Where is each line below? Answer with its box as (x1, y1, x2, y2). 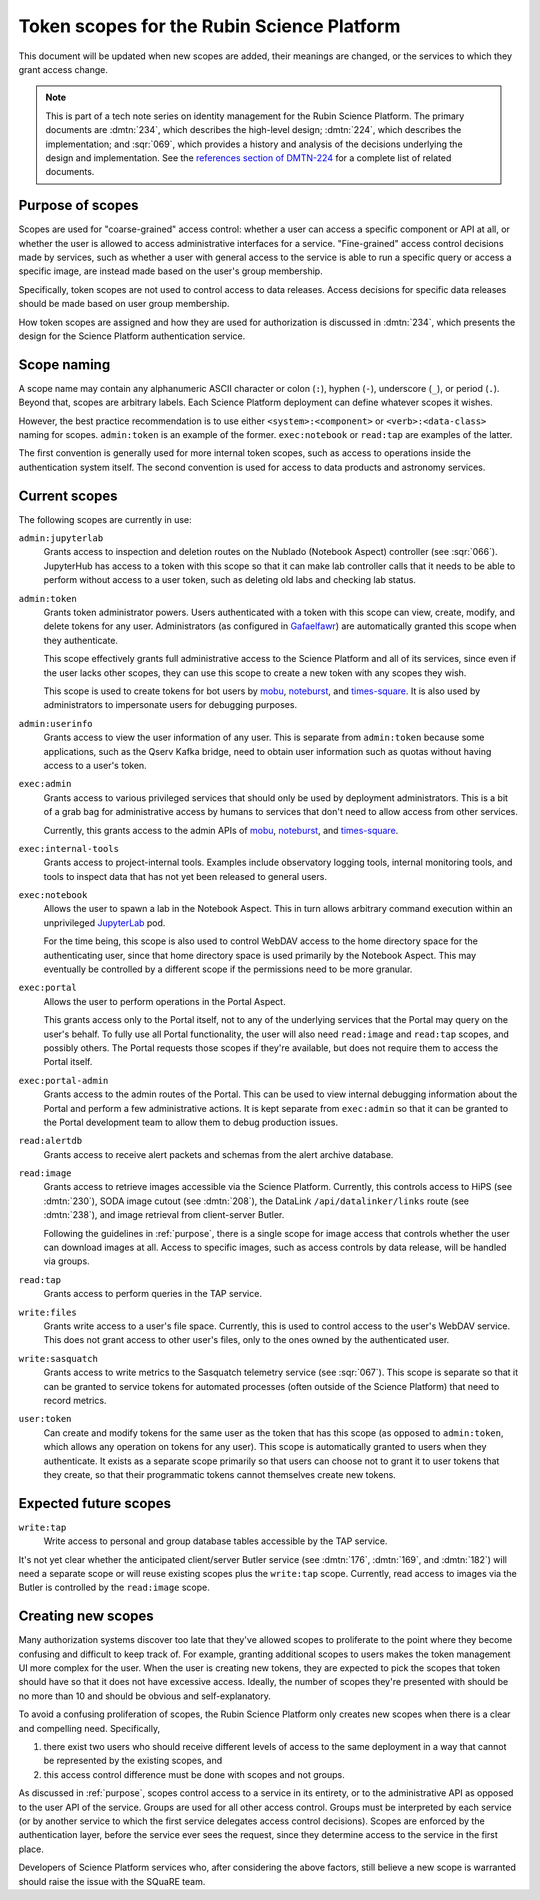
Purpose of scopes (18, 197, 139, 214)
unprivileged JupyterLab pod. (43, 916, 166, 929)
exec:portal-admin (18, 1075, 109, 1086)
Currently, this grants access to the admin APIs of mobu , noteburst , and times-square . (43, 824, 399, 836)
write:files (18, 1306, 77, 1318)
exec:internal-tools (18, 843, 120, 854)
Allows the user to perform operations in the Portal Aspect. (43, 995, 286, 1007)
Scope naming (18, 356, 111, 373)
